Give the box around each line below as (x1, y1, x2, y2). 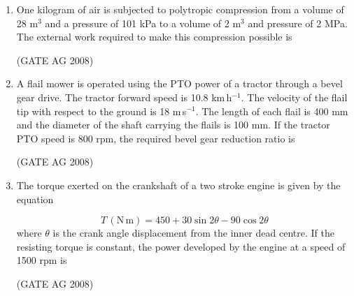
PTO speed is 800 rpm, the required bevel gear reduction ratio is (16, 131, 295, 145)
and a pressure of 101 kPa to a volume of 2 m (45, 15, 241, 30)
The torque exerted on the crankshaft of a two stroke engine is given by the (16, 177, 341, 192)
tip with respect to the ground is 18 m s (16, 103, 187, 118)
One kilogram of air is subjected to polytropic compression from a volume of (16, 2, 344, 16)
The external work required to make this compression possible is (16, 29, 292, 44)
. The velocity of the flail (241, 89, 348, 104)
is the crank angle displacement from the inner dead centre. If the (52, 225, 334, 240)
